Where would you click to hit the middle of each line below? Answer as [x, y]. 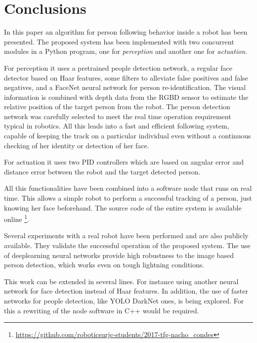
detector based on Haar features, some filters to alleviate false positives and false [126, 77]
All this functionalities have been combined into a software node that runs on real [128, 188]
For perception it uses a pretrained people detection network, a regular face [118, 67]
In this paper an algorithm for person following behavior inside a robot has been [126, 32]
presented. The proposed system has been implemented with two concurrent [119, 41]
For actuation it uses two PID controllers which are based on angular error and [124, 162]
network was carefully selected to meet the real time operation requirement [118, 116]
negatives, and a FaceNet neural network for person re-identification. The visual [125, 87]
